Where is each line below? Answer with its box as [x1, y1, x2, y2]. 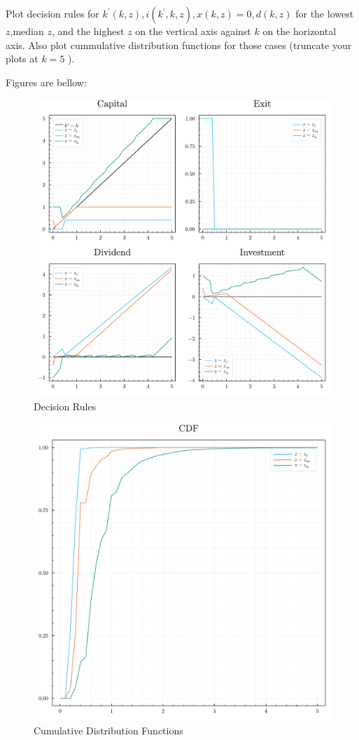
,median [10, 24, 44, 38]
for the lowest [295, 6, 354, 20]
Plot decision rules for [6, 6, 99, 20]
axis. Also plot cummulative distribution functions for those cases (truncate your [6, 37, 352, 52]
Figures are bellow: [6, 74, 87, 89]
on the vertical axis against [135, 24, 251, 38]
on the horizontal [262, 24, 337, 38]
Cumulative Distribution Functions [34, 723, 183, 738]
